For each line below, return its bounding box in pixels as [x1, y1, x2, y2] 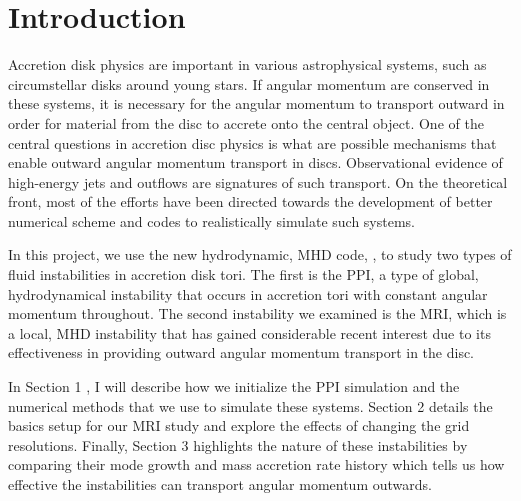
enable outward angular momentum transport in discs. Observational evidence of [8, 152, 503, 173]
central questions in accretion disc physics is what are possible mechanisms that [8, 132, 497, 153]
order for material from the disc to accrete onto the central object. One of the [8, 112, 484, 133]
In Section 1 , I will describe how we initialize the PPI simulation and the [8, 376, 460, 397]
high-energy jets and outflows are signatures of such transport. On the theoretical [8, 171, 508, 192]
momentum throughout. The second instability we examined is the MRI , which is [8, 303, 507, 324]
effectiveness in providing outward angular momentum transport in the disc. [8, 342, 475, 363]
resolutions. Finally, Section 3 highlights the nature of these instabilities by [8, 434, 468, 455]
